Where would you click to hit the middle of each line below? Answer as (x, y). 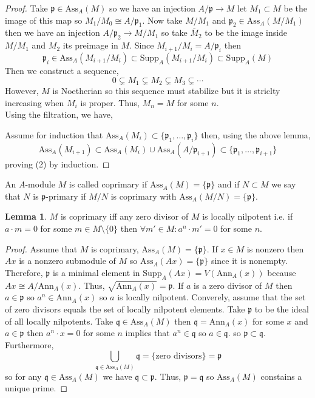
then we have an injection (52, 32)
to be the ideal (282, 309)
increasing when (35, 102)
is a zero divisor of (228, 285)
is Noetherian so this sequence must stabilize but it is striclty (166, 91)
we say (284, 184)
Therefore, (24, 272)
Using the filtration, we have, (59, 114)
